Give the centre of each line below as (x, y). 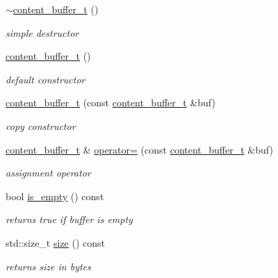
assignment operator (48, 173)
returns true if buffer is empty (69, 219)
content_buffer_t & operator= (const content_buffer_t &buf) (139, 149)
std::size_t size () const (56, 242)
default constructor (46, 79)
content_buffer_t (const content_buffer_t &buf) (111, 103)
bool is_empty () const (55, 196)
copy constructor (41, 125)
